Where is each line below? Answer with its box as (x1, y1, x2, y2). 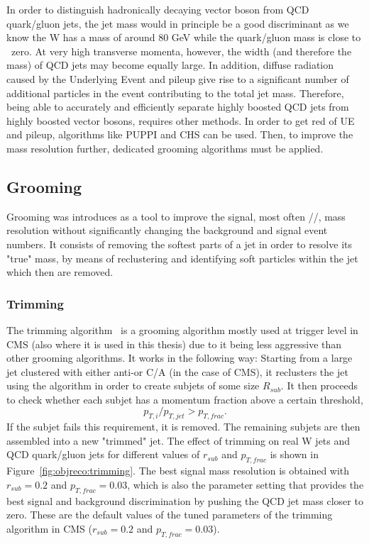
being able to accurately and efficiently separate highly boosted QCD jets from (6, 99, 349, 114)
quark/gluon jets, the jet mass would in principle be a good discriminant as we (6, 16, 349, 30)
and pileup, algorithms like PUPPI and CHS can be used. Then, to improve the (6, 127, 353, 142)
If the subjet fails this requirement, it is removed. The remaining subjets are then (6, 419, 360, 434)
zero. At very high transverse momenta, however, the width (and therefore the (11, 43, 352, 58)
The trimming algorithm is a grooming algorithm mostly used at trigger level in (6, 322, 358, 337)
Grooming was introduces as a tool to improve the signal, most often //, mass (6, 209, 346, 223)
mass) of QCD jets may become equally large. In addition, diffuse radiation (6, 57, 334, 72)
